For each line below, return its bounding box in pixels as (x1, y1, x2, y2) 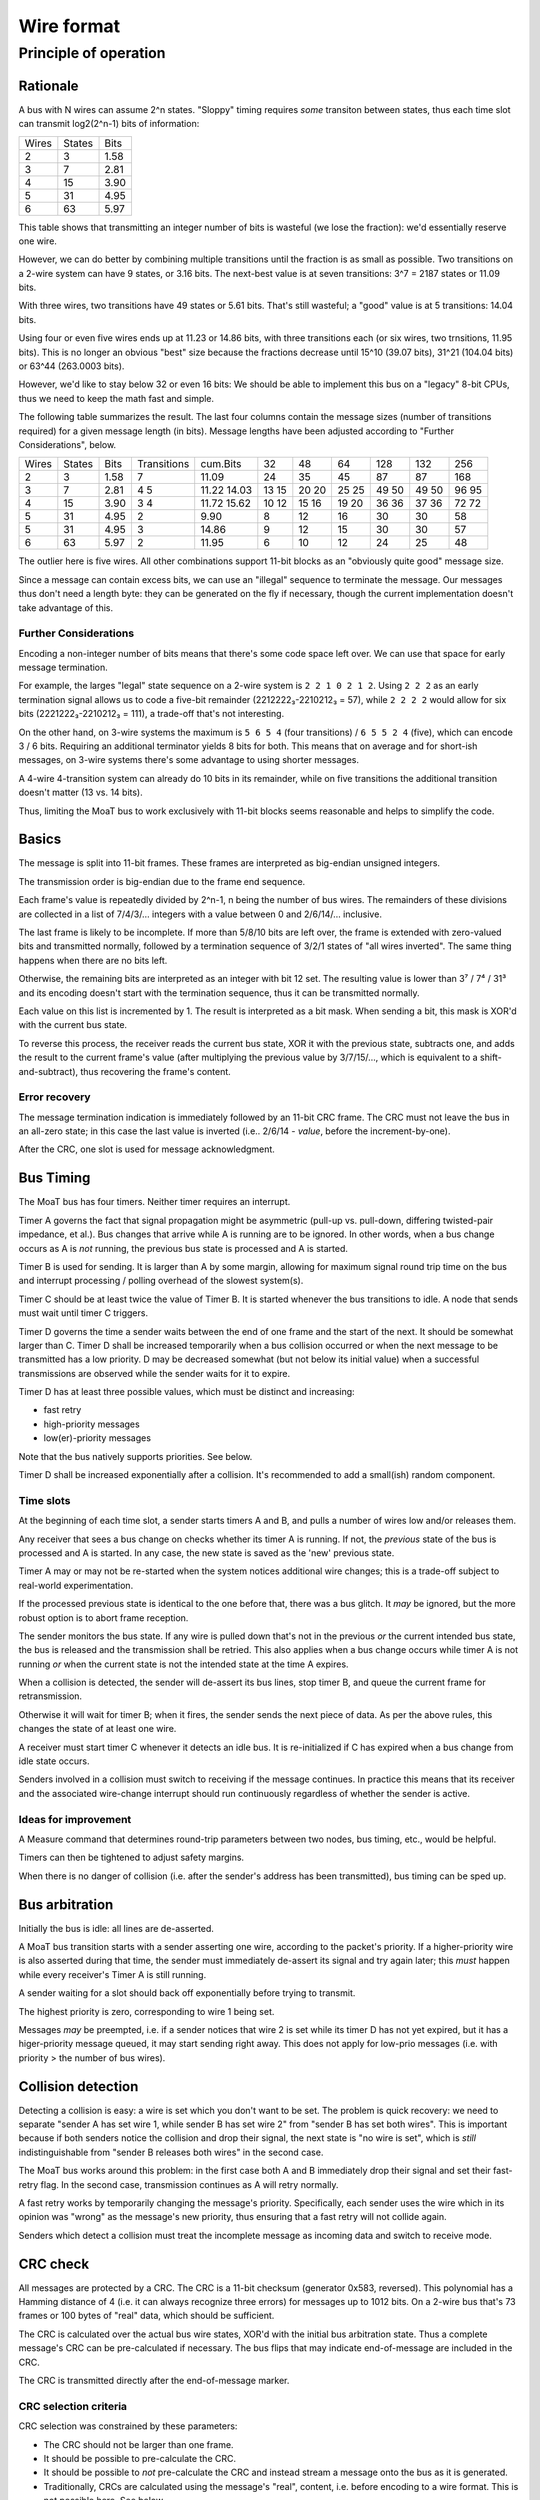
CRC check (18, 2255, 90, 2272)
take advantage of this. (18, 601, 114, 614)
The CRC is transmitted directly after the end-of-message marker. (18, 2375, 290, 2387)
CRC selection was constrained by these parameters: (18, 2420, 238, 2432)
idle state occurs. (18, 1755, 90, 1767)
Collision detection (18, 2078, 139, 2095)
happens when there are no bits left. (18, 954, 168, 966)
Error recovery (18, 1090, 91, 1104)
